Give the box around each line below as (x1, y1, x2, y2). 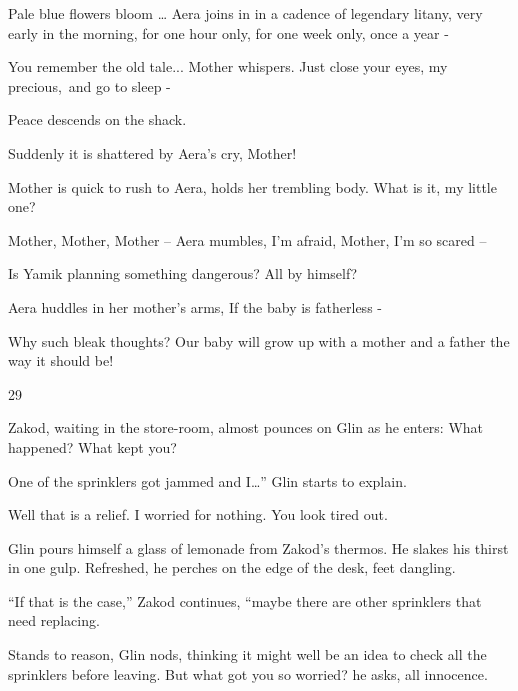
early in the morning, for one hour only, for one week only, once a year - (8, 22, 449, 43)
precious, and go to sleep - (8, 75, 171, 96)
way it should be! (8, 350, 114, 371)
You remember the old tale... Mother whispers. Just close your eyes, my (8, 56, 448, 77)
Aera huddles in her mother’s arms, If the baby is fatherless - (8, 296, 382, 317)
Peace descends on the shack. (8, 109, 187, 130)
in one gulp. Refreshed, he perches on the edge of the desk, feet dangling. (8, 557, 456, 578)
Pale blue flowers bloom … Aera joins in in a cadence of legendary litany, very (8, 3, 483, 23)
